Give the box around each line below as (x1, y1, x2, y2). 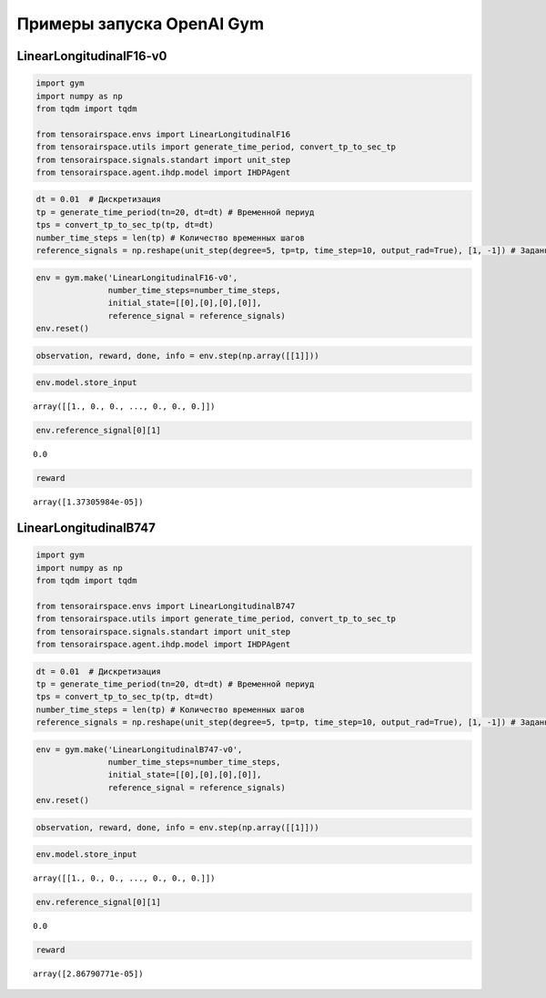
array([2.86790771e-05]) (33, 969, 144, 979)
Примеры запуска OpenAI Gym (16, 14, 264, 34)
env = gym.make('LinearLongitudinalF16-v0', (35, 272, 238, 282)
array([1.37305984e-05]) (33, 497, 144, 507)
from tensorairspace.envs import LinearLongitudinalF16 (35, 128, 291, 139)
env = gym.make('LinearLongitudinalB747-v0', (35, 744, 243, 755)
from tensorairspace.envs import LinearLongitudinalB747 (35, 601, 296, 611)
